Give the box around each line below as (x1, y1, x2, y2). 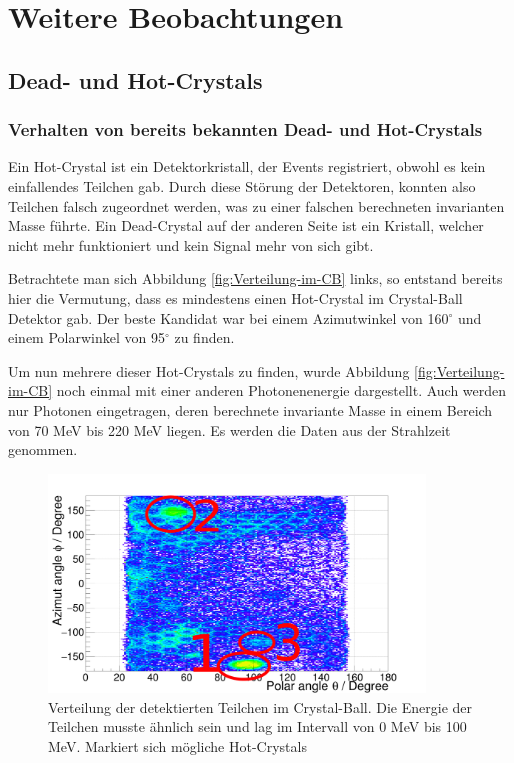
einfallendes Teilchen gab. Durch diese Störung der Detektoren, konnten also (8, 175, 476, 196)
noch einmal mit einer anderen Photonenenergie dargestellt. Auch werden (56, 380, 507, 401)
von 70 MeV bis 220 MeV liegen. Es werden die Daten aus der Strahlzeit (8, 419, 451, 440)
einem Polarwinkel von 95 (8, 327, 165, 348)
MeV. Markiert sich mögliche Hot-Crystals (48, 736, 307, 757)
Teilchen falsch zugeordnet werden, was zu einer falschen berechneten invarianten (8, 195, 505, 216)
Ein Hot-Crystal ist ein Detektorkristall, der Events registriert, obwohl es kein (8, 156, 486, 177)
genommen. (8, 439, 78, 460)
